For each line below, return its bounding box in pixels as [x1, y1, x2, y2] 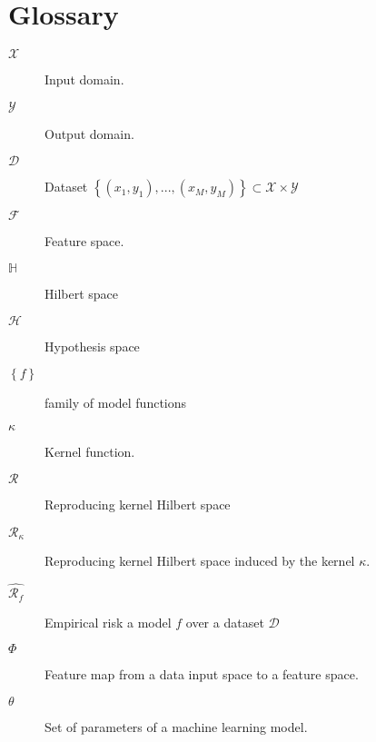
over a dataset [185, 612, 264, 631]
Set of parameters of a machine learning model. [45, 717, 308, 736]
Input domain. [45, 70, 124, 89]
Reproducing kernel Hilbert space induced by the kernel [45, 551, 355, 570]
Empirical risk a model [45, 612, 172, 631]
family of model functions [45, 393, 187, 412]
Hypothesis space [45, 336, 140, 355]
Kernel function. [45, 441, 135, 460]
